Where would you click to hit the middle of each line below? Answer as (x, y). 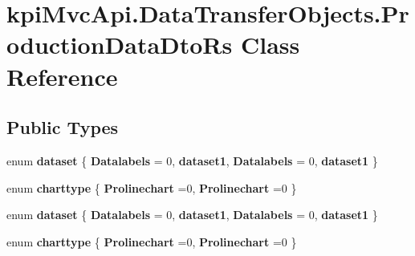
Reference (62, 76)
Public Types (63, 127)
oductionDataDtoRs (120, 45)
